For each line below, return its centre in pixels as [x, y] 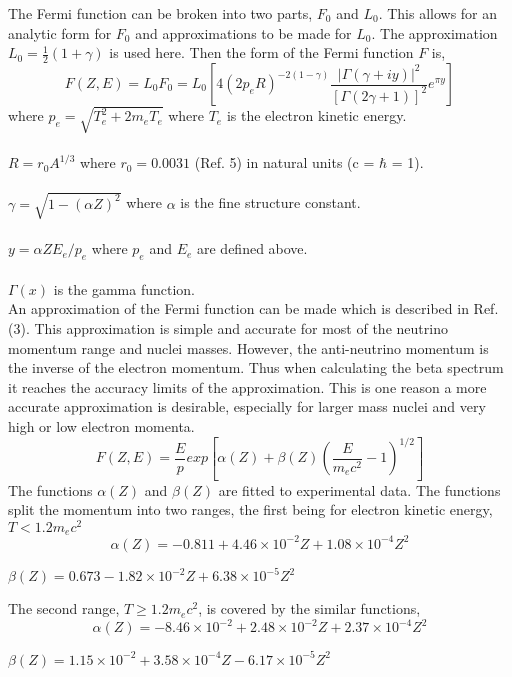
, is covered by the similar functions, [309, 608]
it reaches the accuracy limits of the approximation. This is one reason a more [247, 386]
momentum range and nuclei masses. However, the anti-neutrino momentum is [248, 347]
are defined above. [252, 248]
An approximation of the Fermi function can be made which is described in [238, 308]
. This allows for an [438, 13]
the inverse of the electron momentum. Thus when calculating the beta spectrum [256, 367]
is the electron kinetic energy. [316, 115]
